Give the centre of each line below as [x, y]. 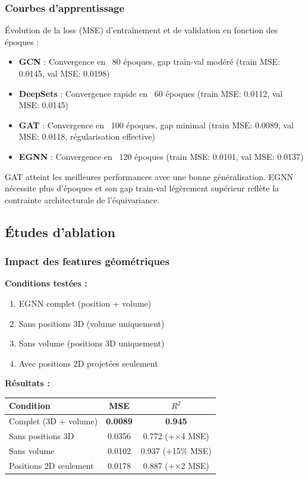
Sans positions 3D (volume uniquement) [92, 323]
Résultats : [27, 383]
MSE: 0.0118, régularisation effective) [87, 136]
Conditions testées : [46, 283]
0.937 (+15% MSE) [176, 450]
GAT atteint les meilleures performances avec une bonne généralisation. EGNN [149, 176]
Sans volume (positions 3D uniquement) [92, 343]
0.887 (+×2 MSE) [176, 465]
